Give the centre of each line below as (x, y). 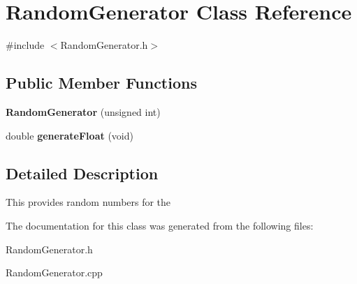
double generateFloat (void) (70, 135)
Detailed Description (82, 173)
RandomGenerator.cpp (54, 272)
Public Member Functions (101, 83)
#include (25, 45)
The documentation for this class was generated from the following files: (160, 225)
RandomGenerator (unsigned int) (83, 111)
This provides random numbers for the (88, 202)
